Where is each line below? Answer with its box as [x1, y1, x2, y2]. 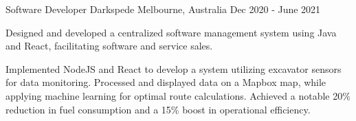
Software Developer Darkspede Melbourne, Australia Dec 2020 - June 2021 [5, 2, 321, 16]
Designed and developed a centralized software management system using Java [5, 25, 337, 39]
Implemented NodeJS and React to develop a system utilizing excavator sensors [5, 61, 342, 76]
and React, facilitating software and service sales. [5, 38, 213, 53]
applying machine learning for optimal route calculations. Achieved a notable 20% [5, 88, 351, 102]
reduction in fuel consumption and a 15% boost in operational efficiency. [5, 102, 311, 116]
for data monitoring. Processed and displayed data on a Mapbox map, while [5, 75, 326, 89]
